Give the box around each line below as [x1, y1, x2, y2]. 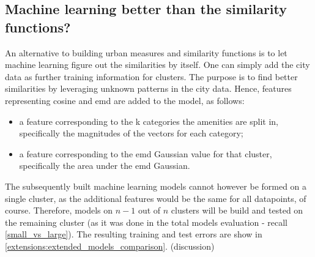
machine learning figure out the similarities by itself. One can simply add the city [5, 58, 310, 71]
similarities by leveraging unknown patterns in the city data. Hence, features [5, 82, 292, 95]
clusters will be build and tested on [171, 204, 303, 217]
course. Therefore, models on [5, 204, 113, 217]
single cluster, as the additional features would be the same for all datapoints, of [5, 192, 306, 204]
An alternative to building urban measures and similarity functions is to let [5, 46, 287, 59]
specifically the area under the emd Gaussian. [19, 159, 190, 172]
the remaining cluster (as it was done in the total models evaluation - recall [5, 215, 287, 228]
